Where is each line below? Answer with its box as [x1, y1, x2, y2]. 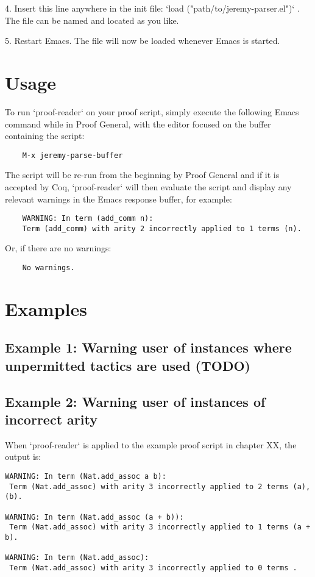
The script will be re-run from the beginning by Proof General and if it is [5, 168, 280, 181]
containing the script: [5, 129, 85, 142]
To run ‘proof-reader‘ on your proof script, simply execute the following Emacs [5, 105, 299, 118]
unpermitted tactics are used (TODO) [5, 356, 250, 375]
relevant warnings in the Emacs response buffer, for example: [5, 192, 232, 205]
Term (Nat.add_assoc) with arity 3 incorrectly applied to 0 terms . [9, 563, 297, 572]
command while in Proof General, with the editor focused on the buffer [5, 117, 271, 130]
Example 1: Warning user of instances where [5, 338, 292, 357]
